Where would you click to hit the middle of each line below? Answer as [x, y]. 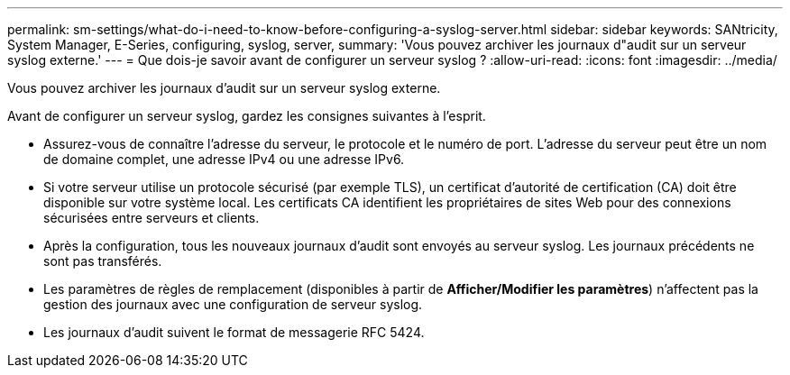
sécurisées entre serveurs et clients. [152, 218]
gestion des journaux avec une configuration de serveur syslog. [233, 304]
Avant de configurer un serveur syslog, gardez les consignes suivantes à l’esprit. [247, 116]
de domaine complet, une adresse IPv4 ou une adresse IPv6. [224, 159]
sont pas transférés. [103, 261]
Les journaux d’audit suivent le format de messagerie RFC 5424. [234, 332]
